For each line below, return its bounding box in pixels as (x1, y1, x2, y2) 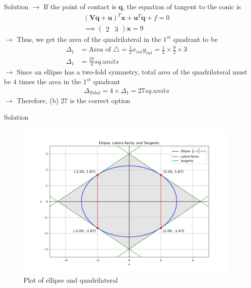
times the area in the (18, 76, 81, 87)
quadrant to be (173, 34, 218, 44)
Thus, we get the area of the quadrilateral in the (17, 34, 161, 44)
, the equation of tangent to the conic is (123, 1, 241, 11)
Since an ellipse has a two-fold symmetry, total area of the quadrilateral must (17, 67, 248, 77)
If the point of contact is (43, 1, 117, 11)
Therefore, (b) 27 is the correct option (17, 95, 130, 106)
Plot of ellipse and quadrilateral (23, 274, 118, 285)
